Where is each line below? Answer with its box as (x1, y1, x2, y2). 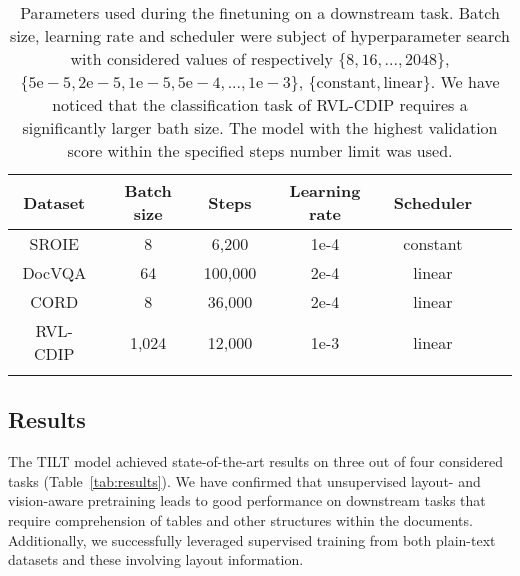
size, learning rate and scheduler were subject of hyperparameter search (10, 24, 510, 47)
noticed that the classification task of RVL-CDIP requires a (52, 93, 468, 116)
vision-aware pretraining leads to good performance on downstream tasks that (8, 490, 486, 511)
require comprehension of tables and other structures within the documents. (8, 509, 473, 530)
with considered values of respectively (70, 47, 333, 70)
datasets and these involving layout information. (8, 549, 304, 570)
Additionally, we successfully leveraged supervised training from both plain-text (8, 529, 496, 550)
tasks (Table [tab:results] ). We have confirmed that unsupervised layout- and (8, 470, 481, 491)
